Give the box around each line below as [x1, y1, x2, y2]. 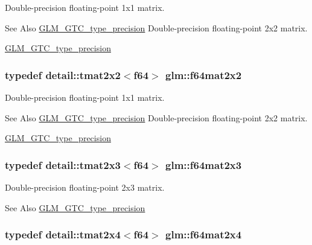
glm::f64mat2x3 [165, 157, 242, 172]
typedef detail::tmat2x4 [5, 227, 121, 242]
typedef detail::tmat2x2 [5, 67, 121, 82]
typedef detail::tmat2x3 [5, 157, 121, 172]
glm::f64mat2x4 [165, 227, 242, 242]
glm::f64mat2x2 [165, 67, 242, 82]
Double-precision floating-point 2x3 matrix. [5, 181, 165, 193]
